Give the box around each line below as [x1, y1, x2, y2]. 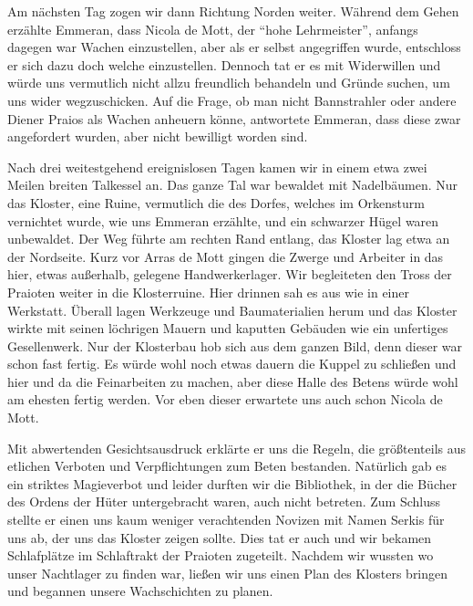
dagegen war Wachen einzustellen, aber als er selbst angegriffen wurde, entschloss [7, 37, 461, 57]
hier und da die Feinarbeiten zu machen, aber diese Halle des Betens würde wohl [7, 371, 458, 391]
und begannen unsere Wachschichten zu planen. [7, 581, 273, 601]
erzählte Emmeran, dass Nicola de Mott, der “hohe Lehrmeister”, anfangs [7, 19, 418, 38]
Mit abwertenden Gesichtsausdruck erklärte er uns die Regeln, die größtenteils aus [7, 438, 467, 457]
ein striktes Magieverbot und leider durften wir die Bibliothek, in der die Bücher [7, 474, 458, 493]
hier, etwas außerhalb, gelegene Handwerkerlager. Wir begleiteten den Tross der [7, 265, 452, 284]
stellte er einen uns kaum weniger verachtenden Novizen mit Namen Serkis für [7, 510, 445, 529]
